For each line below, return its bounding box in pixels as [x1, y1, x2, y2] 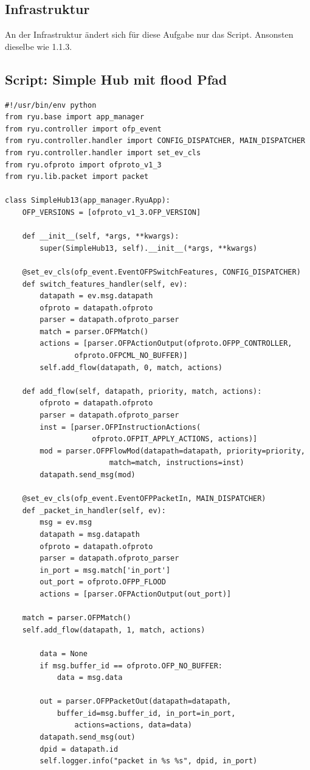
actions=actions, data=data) [74, 721, 192, 730]
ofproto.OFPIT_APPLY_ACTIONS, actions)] [92, 435, 258, 444]
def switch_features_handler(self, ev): [22, 279, 188, 289]
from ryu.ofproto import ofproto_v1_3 [5, 160, 162, 169]
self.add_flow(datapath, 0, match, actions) [40, 363, 222, 372]
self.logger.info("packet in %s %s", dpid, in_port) [40, 757, 258, 766]
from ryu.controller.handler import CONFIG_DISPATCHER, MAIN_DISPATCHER [5, 136, 305, 145]
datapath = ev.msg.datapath [40, 292, 153, 301]
